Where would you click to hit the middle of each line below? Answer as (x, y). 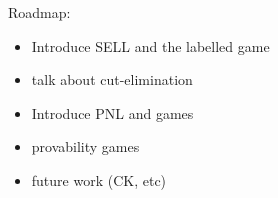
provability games (85, 146)
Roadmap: (39, 12)
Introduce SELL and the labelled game (150, 45)
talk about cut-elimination (112, 79)
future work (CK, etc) (99, 179)
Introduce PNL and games (112, 112)
